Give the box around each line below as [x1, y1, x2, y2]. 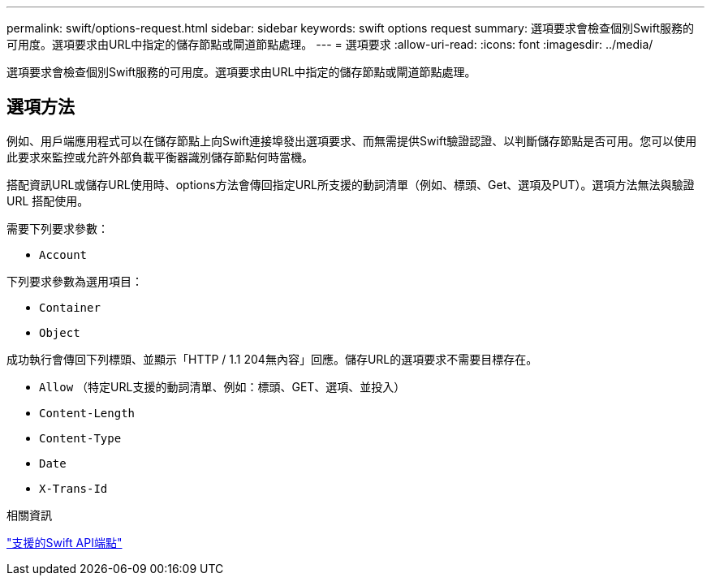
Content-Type [39, 431, 122, 445]
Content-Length [39, 406, 136, 420]
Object [39, 325, 80, 339]
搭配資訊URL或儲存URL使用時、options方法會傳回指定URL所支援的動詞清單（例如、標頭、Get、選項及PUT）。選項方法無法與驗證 [6, 177, 695, 192]
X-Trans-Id [39, 481, 108, 495]
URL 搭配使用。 [6, 193, 89, 208]
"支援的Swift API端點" [6, 535, 123, 550]
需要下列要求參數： [6, 221, 109, 235]
